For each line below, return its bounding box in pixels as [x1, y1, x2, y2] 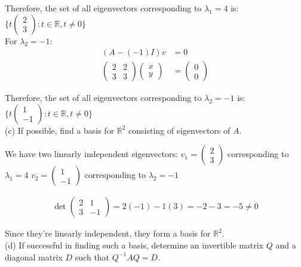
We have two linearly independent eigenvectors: [5, 148, 178, 160]
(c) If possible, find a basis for [5, 124, 115, 136]
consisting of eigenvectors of [128, 124, 231, 136]
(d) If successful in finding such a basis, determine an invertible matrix [5, 239, 264, 251]
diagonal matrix [5, 250, 63, 263]
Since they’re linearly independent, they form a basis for [5, 227, 211, 240]
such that [75, 250, 110, 263]
